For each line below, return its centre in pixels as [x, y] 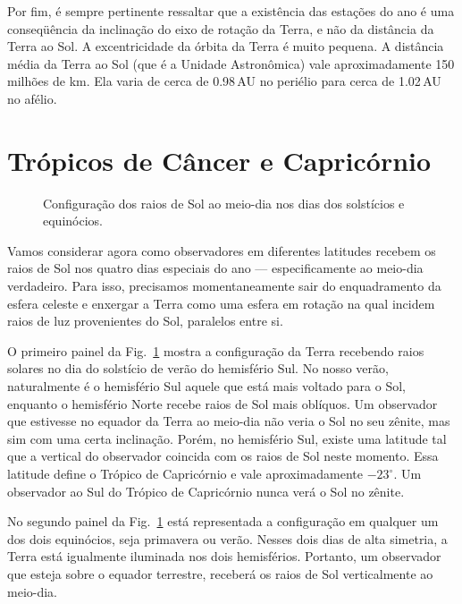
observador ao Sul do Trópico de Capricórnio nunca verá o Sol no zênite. [206, 491]
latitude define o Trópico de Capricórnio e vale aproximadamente [185, 473]
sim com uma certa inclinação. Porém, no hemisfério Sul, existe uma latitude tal [227, 438]
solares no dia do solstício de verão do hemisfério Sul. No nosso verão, [198, 368]
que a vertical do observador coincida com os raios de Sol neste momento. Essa [223, 456]
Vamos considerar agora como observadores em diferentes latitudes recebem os [222, 250]
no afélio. [32, 98]
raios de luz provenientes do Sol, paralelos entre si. [145, 321]
